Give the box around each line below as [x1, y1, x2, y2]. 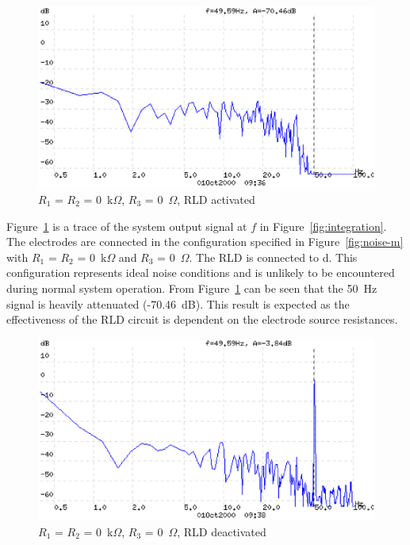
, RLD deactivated [177, 523, 266, 539]
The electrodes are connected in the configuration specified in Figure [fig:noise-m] [6, 233, 404, 250]
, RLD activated [177, 190, 255, 207]
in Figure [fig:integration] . [259, 217, 387, 234]
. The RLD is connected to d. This [189, 248, 358, 265]
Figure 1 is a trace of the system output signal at [6, 217, 247, 234]
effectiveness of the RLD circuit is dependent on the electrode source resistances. [6, 311, 398, 328]
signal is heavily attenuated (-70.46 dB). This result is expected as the [6, 295, 350, 312]
